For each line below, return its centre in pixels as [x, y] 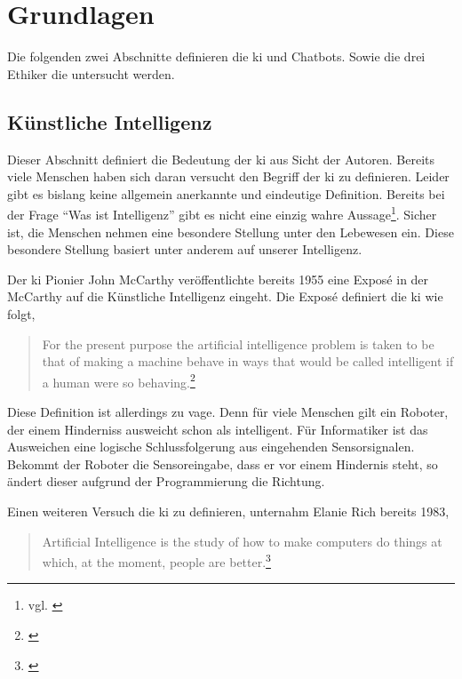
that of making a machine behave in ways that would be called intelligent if [248, 361]
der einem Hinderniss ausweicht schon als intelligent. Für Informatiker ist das [218, 429]
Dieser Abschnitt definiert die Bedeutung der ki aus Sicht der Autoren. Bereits [221, 159]
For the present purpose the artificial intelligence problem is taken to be [238, 343]
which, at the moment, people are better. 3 [156, 560]
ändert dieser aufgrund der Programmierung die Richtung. [166, 481]
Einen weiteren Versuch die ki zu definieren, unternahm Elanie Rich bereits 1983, [228, 511]
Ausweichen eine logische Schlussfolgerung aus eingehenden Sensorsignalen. [211, 447]
